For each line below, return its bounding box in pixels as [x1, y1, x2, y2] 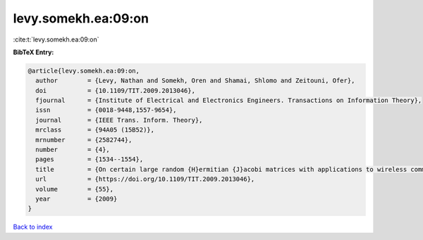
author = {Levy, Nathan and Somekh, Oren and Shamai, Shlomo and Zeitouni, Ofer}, [35, 77, 355, 84]
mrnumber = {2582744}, [35, 136, 133, 144]
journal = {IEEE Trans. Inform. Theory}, [35, 116, 203, 124]
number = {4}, [35, 146, 111, 154]
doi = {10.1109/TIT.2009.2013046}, [35, 87, 195, 94]
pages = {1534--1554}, [35, 156, 144, 163]
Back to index [13, 222, 53, 232]
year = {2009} [35, 195, 118, 203]
